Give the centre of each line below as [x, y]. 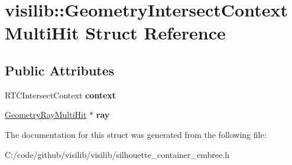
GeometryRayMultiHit [46, 115]
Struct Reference [155, 33]
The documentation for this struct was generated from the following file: [136, 134]
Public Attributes [60, 70]
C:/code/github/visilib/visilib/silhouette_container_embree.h [117, 154]
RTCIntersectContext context [61, 95]
